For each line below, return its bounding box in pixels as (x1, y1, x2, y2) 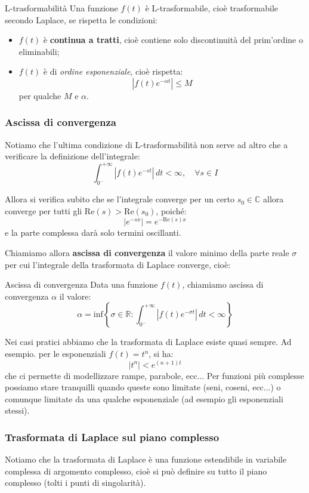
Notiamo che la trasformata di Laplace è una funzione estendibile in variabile (5, 453, 287, 466)
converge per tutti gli (5, 204, 82, 217)
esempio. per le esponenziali (5, 347, 106, 360)
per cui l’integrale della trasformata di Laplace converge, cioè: (5, 258, 231, 270)
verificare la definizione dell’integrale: (5, 150, 140, 162)
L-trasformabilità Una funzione (5, 2, 118, 14)
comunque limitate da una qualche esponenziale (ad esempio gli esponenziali (5, 392, 283, 405)
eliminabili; (18, 45, 60, 57)
